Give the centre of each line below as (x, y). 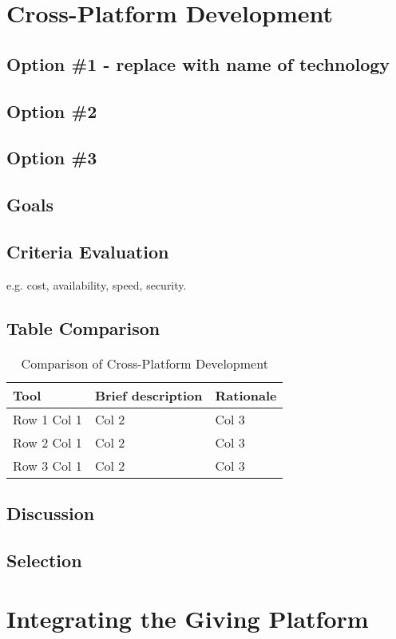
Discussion (51, 513)
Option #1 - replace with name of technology (198, 63)
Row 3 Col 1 (48, 465)
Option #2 (52, 110)
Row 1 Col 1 (48, 419)
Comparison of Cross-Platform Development (145, 363)
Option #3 (52, 158)
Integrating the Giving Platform (188, 619)
